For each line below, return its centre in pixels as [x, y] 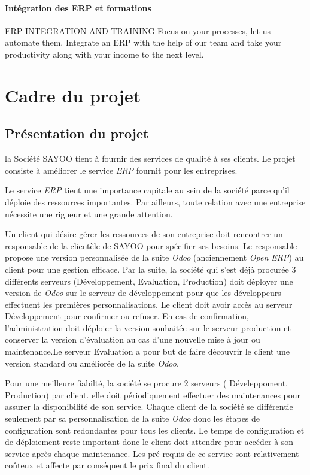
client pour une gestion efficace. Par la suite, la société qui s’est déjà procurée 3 [151, 269]
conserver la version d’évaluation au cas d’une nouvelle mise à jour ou [133, 339]
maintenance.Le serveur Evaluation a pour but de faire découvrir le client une [147, 351]
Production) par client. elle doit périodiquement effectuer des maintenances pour [153, 394]
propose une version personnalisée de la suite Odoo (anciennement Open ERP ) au [154, 257]
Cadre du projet [73, 95]
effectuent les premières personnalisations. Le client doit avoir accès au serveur [149, 304]
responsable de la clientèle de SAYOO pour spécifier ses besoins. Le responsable [151, 245]
